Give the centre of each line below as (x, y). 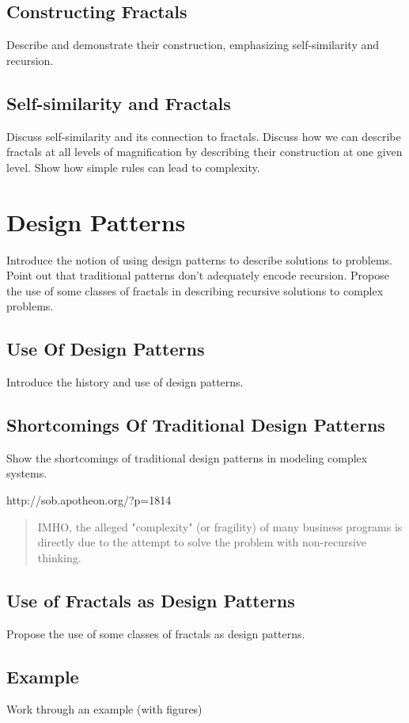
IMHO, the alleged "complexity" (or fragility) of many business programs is (220, 526)
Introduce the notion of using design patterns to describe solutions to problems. (199, 259)
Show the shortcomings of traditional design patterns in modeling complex (187, 457)
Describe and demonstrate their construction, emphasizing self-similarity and (193, 45)
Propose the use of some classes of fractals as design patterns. (156, 633)
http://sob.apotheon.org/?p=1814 (89, 500)
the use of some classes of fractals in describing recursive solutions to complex (195, 290)
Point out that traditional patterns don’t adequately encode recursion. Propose (198, 275)
